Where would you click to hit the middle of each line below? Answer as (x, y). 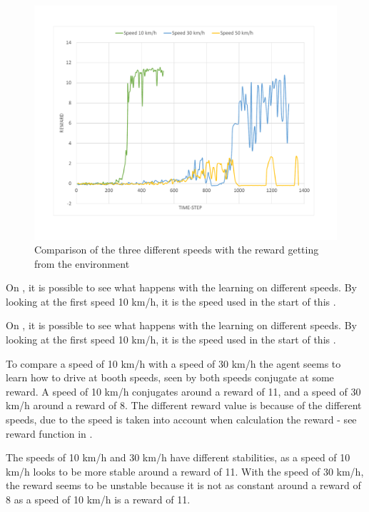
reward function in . (49, 433)
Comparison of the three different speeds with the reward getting (177, 250)
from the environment (82, 263)
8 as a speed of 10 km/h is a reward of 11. (98, 500)
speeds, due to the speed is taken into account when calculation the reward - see (181, 420)
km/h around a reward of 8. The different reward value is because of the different (184, 405)
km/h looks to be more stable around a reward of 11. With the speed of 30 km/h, (185, 471)
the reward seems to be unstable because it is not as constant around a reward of (183, 485)
